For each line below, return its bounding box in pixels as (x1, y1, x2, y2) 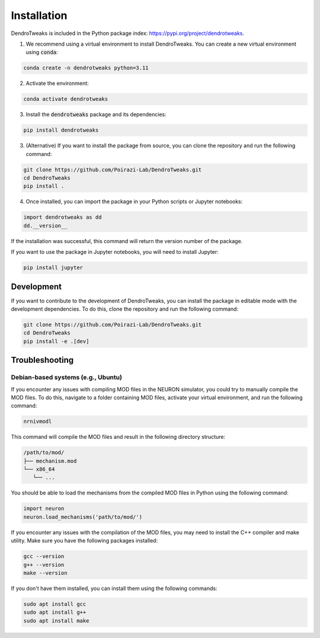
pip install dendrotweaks (23, 127, 99, 133)
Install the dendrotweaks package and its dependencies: (25, 111, 167, 118)
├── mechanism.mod (23, 457, 77, 464)
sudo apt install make (23, 617, 89, 624)
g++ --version (23, 561, 65, 568)
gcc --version (23, 553, 65, 560)
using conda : (25, 49, 59, 56)
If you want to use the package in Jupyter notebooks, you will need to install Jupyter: (11, 248, 219, 256)
